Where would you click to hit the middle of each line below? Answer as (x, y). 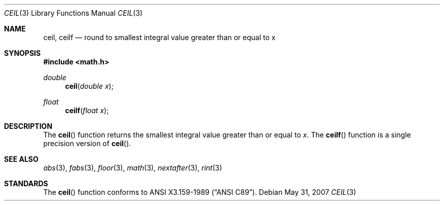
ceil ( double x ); (89, 86)
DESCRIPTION (28, 126)
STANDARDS (26, 183)
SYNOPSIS (23, 53)
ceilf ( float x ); (87, 110)
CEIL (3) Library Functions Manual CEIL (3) (73, 13)
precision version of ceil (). (87, 143)
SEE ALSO (21, 159)
